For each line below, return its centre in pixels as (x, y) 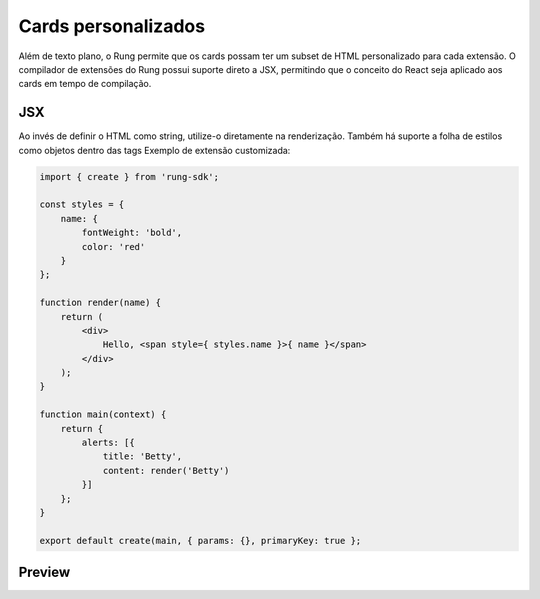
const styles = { (82, 204)
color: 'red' (113, 246)
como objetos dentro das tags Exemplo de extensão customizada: (154, 150)
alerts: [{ (108, 443)
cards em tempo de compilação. (85, 84)
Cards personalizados (111, 26)
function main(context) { (103, 414)
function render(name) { (100, 303)
